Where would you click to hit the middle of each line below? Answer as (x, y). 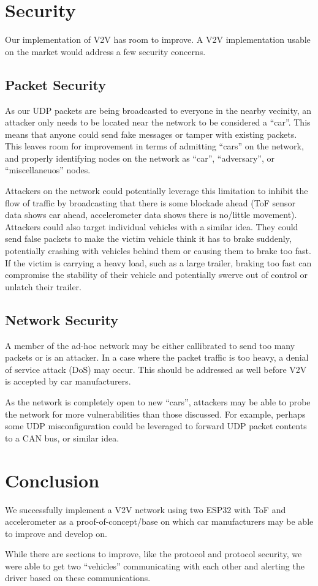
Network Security (62, 319)
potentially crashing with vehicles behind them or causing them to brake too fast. (158, 251)
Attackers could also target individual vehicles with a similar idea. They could (152, 226)
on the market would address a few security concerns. (105, 51)
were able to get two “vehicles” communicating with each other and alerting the (155, 565)
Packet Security (55, 84)
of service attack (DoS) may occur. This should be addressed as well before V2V (156, 369)
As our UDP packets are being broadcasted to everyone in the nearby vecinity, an (158, 110)
